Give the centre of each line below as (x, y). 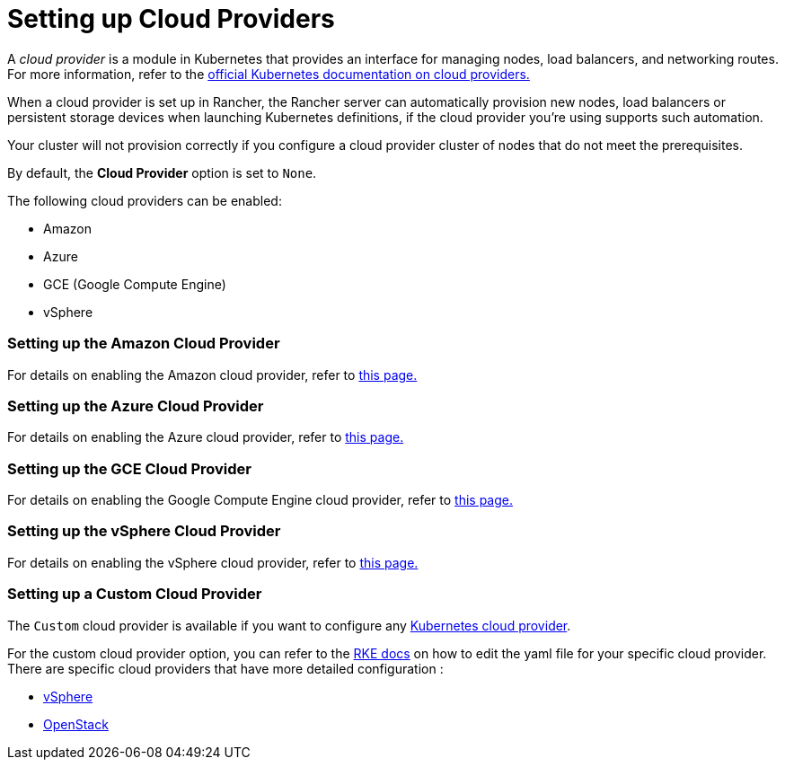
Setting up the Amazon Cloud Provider (144, 344)
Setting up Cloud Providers (171, 19)
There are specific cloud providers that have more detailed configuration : (225, 668)
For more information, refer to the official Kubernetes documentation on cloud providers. (269, 74)
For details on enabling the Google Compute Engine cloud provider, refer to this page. (260, 500)
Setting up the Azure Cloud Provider (136, 406)
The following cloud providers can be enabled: (145, 200)
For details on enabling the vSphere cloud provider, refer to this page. (213, 562)
